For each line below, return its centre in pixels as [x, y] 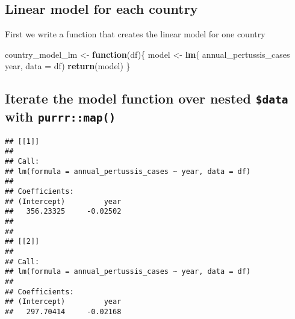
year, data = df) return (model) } [68, 66]
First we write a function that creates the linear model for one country [135, 34]
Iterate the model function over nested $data [147, 98]
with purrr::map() [60, 116]
